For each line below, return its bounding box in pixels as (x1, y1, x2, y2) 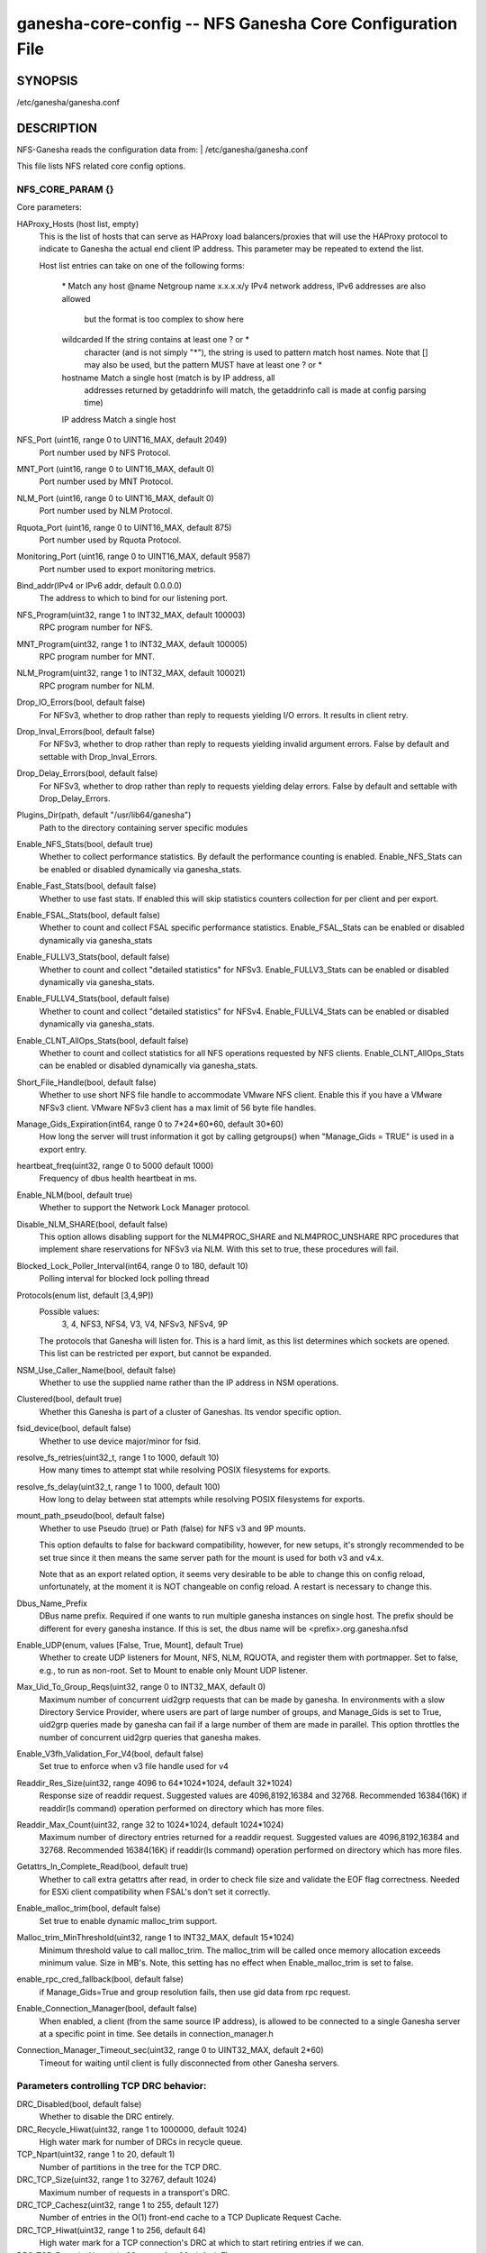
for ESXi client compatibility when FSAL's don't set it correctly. (39, 1886, 271, 1897)
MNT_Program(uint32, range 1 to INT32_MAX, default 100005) (16, 638, 247, 649)
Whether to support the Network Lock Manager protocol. (39, 1202, 251, 1213)
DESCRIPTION (16, 120, 98, 135)
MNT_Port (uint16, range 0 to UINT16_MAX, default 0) (16, 463, 215, 474)
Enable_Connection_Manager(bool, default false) (16, 2003, 198, 2014)
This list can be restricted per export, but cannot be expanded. (39, 1348, 272, 1359)
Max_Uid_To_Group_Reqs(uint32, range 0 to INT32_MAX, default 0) (16, 1682, 266, 1692)
